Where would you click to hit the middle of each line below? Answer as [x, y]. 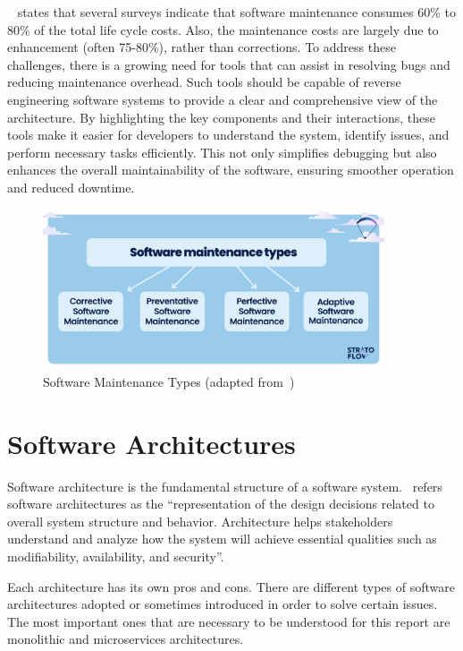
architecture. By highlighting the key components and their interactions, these [221, 117]
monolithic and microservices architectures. [126, 639]
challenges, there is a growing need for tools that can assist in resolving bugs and [229, 64]
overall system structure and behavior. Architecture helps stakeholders [200, 521]
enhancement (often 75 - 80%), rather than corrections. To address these [202, 47]
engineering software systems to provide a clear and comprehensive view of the [223, 99]
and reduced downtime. [71, 187]
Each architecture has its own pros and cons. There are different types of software [231, 586]
